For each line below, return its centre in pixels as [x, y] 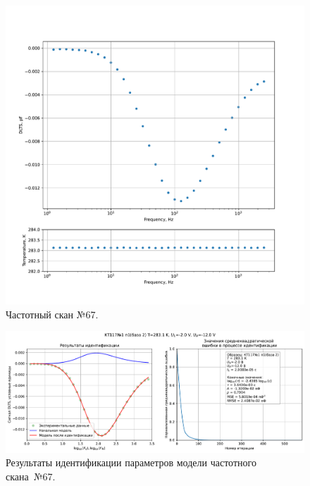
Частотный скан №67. [52, 314]
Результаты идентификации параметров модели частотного [131, 462]
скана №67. [31, 476]
